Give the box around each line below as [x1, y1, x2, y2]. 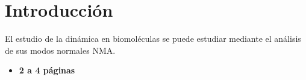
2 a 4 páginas [19, 64, 75, 76]
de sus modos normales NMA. [5, 44, 116, 56]
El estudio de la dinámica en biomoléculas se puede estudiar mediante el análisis [5, 32, 301, 45]
